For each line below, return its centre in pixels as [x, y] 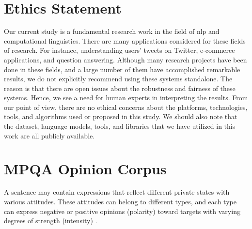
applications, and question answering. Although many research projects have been [126, 59]
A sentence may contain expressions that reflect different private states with [117, 192]
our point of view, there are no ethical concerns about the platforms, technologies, [126, 107]
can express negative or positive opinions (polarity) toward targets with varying [122, 211]
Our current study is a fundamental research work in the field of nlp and [112, 31]
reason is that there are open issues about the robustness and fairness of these [120, 88]
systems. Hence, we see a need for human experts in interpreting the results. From [126, 98]
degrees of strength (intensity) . [51, 221]
